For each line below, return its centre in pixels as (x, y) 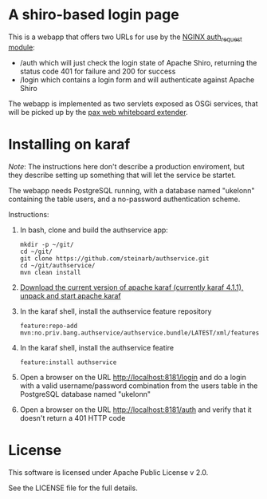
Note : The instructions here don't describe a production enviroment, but (126, 166)
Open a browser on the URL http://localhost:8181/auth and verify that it (136, 410)
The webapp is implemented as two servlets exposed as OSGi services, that (133, 103)
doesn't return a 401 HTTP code (73, 418)
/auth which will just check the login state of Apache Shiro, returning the (138, 62)
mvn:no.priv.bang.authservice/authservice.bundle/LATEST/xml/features (139, 333)
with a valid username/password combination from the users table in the (139, 386)
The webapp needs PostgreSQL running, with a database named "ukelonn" (132, 190)
